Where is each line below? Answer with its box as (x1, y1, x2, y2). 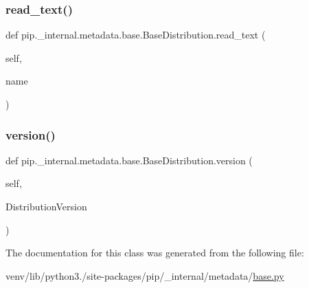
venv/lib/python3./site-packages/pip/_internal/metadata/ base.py (5, 268, 284, 283)
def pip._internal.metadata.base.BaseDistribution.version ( (5, 153, 253, 167)
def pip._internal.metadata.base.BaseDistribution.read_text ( (5, 27, 266, 42)
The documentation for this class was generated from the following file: (5, 245, 304, 260)
